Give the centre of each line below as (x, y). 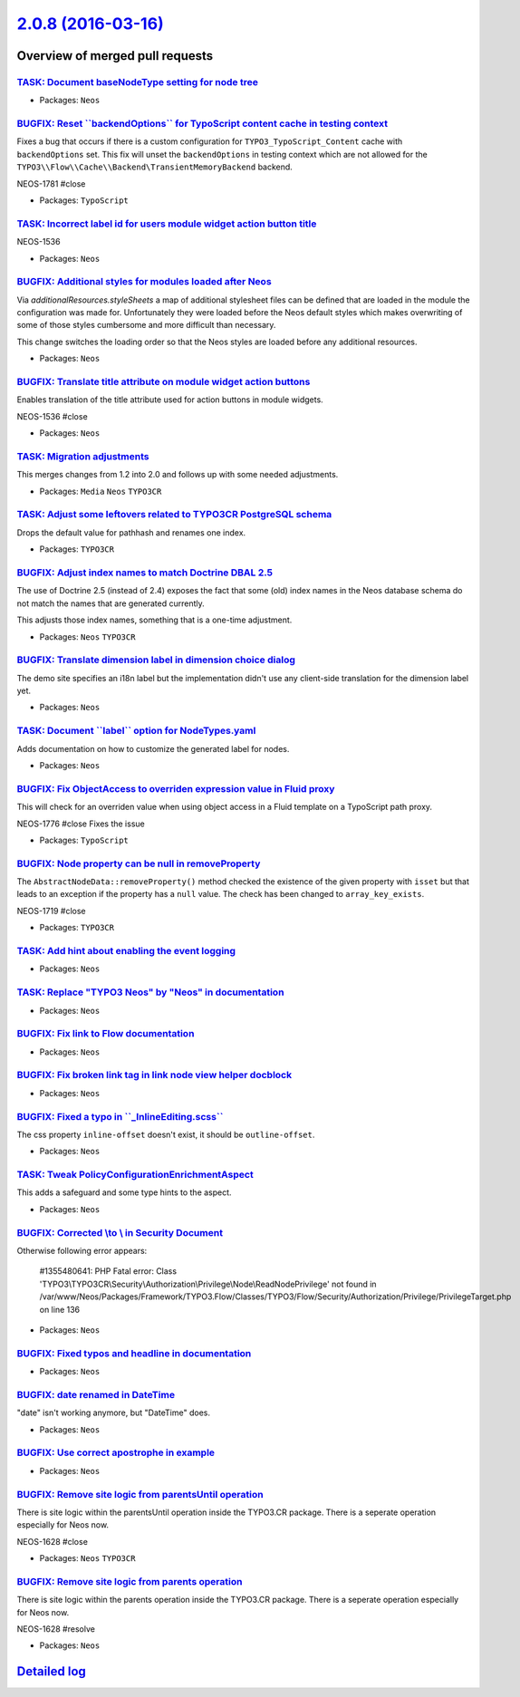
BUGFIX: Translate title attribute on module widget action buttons (164, 382)
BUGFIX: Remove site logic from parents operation (130, 1581)
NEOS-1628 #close (52, 1541)
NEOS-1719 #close (51, 911)
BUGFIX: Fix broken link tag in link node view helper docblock (154, 1075)
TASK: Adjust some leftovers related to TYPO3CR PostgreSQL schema (174, 515)
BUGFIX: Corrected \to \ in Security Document (120, 1232)
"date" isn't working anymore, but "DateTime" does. (113, 1413)
